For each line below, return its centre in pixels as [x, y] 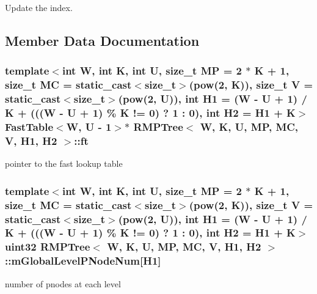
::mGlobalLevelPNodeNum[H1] [83, 261]
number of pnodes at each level [63, 283]
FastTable [29, 126]
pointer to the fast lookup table [64, 164]
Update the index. [39, 7]
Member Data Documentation [102, 40]
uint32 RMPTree [48, 247]
